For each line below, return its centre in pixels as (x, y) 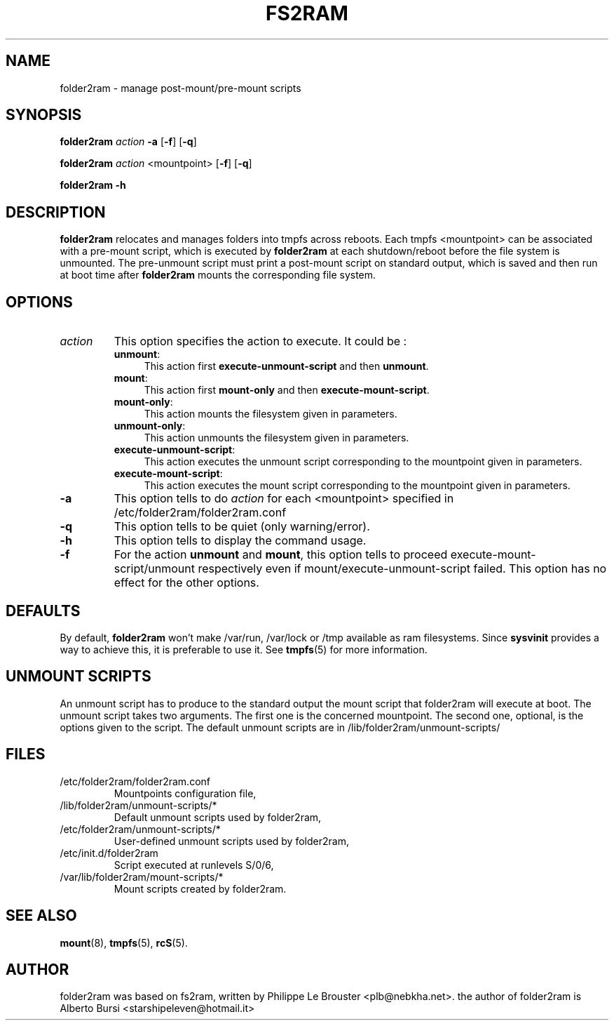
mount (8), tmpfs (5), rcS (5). (124, 942)
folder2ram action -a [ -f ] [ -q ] (128, 142)
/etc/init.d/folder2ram (109, 853)
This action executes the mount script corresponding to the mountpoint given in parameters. (357, 486)
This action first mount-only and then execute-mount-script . (287, 390)
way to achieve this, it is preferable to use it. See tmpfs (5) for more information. (244, 649)
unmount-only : (150, 426)
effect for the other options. (186, 583)
